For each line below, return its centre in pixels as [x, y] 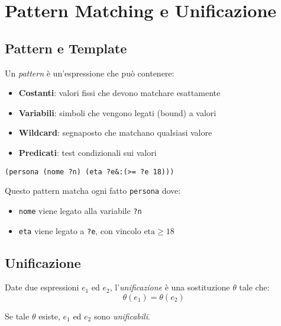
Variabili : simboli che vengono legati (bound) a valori [117, 112]
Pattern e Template [66, 48]
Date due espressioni [42, 287]
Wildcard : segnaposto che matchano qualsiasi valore [115, 132]
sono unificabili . [122, 316]
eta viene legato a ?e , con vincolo [80, 230]
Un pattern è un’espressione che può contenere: [90, 73]
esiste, [49, 316]
